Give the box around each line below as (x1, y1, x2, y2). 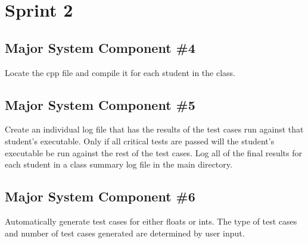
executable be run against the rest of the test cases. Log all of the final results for (5, 146, 303, 159)
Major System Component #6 (5, 187, 195, 206)
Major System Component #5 (5, 95, 195, 113)
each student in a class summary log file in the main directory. (5, 158, 232, 171)
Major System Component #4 (5, 38, 195, 56)
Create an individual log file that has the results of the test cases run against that (5, 123, 304, 135)
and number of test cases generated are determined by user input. (5, 226, 245, 239)
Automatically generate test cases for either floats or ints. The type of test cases (5, 214, 297, 227)
